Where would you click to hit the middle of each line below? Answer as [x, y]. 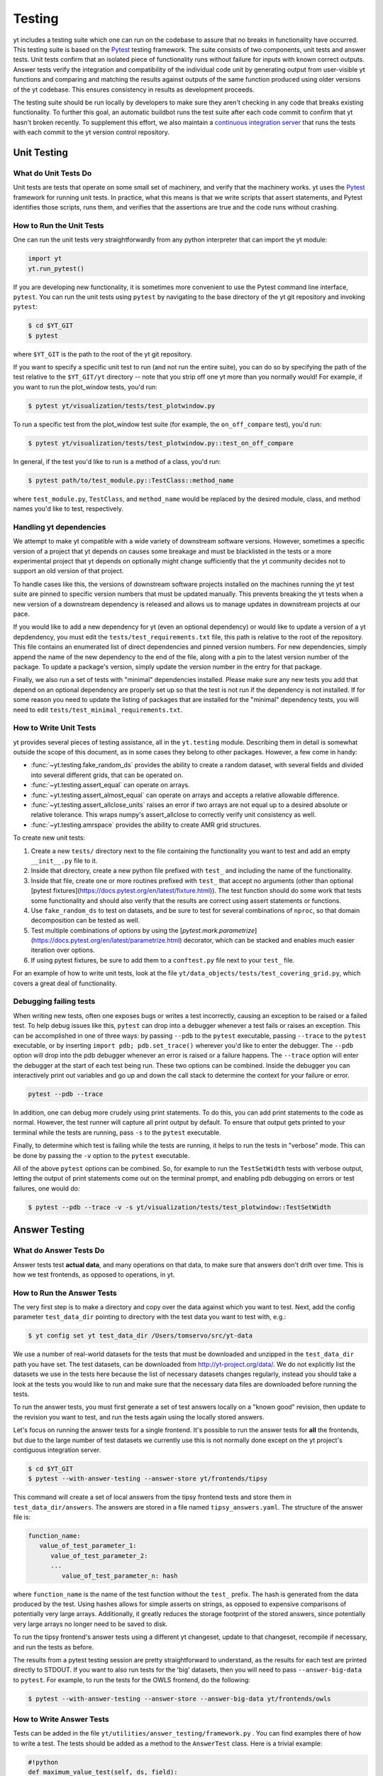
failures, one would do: [46, 1188]
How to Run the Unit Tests [59, 225]
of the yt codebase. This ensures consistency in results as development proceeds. [134, 90]
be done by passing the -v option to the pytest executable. [101, 1155]
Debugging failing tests [54, 1002]
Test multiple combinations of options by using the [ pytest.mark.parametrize [143, 930]
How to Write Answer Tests [61, 1719]
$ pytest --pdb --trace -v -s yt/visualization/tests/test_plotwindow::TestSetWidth [179, 1207]
